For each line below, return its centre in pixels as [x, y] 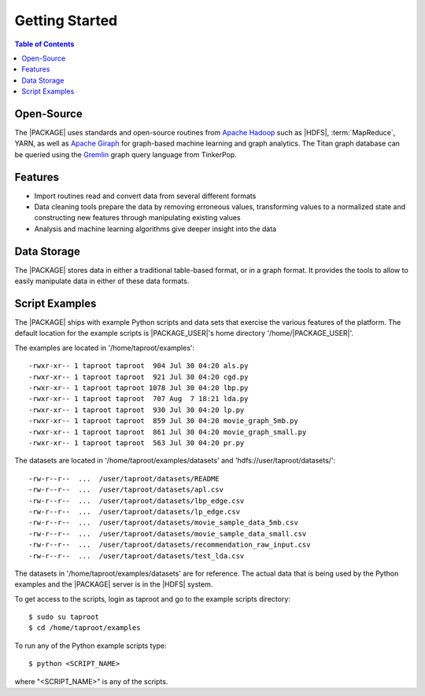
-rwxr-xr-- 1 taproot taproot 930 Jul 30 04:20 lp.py [137, 410]
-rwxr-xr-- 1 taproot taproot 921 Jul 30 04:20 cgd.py [139, 377]
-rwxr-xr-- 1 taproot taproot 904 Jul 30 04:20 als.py [139, 366]
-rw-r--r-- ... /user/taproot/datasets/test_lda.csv [137, 556]
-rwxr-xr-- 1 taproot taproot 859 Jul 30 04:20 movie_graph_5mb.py [163, 421]
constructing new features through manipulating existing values [137, 218]
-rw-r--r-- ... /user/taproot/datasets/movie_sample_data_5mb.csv [163, 523]
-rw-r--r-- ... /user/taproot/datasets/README [124, 479]
